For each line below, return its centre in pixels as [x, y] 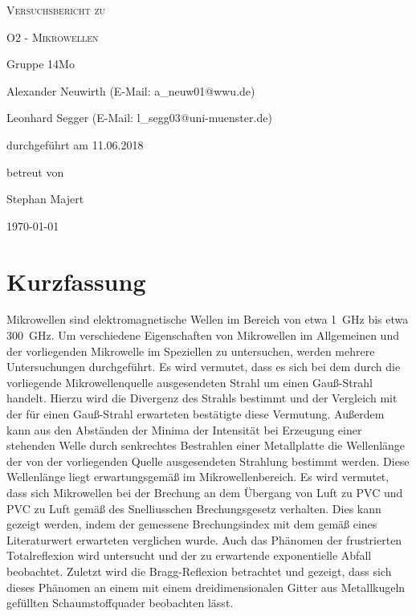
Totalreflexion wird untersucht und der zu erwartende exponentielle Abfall [189, 555]
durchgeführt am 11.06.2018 [75, 144]
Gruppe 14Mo [41, 64]
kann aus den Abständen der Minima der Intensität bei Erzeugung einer [184, 429]
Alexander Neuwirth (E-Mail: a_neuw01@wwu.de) [131, 90]
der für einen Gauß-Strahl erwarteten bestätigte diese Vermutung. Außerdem [196, 414]
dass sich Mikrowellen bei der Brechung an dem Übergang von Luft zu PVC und [205, 492]
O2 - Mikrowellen [53, 37]
